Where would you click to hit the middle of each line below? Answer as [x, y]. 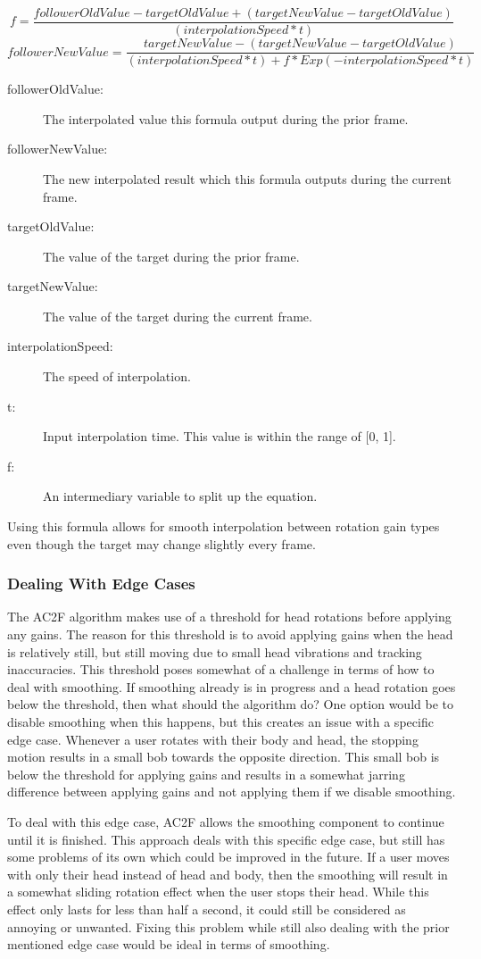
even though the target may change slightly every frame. [162, 543]
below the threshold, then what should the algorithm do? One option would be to [230, 704]
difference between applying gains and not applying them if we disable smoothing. [232, 792]
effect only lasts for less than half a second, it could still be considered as [207, 909]
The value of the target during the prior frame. [171, 256]
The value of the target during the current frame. [178, 316]
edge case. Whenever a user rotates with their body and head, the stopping [213, 739]
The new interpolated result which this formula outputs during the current [247, 178]
